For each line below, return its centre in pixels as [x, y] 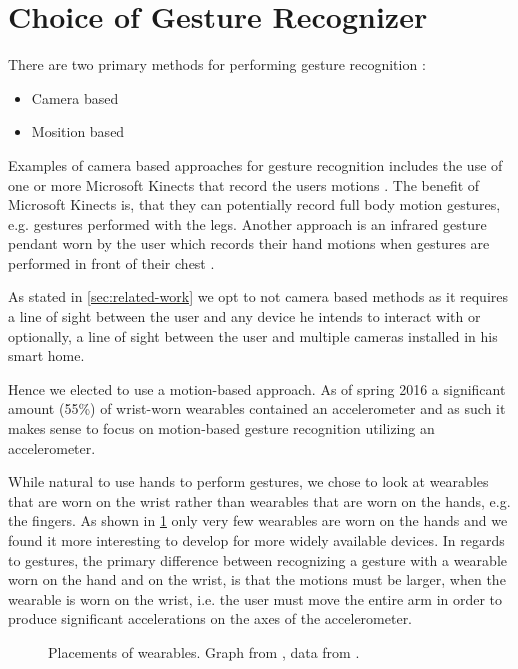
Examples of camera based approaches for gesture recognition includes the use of [255, 164]
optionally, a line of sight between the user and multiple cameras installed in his [253, 335]
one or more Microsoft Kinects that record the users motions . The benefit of [244, 184]
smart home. [46, 355]
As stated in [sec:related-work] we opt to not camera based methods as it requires [258, 296]
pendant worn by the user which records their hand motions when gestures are [249, 243]
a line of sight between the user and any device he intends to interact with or [244, 316]
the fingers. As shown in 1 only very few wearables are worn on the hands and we [258, 520]
